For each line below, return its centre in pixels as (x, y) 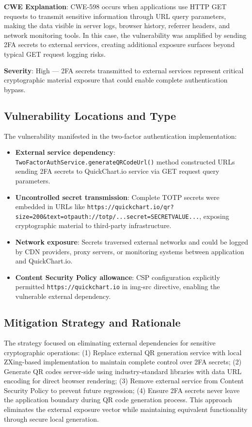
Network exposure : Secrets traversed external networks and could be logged (132, 242)
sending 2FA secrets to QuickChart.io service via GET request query (117, 171)
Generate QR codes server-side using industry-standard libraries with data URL (123, 371)
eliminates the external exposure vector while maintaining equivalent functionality (126, 409)
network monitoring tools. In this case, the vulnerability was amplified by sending (125, 35)
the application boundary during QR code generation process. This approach (118, 400)
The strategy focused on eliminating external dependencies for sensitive (110, 342)
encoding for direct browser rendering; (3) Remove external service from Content (124, 381)
